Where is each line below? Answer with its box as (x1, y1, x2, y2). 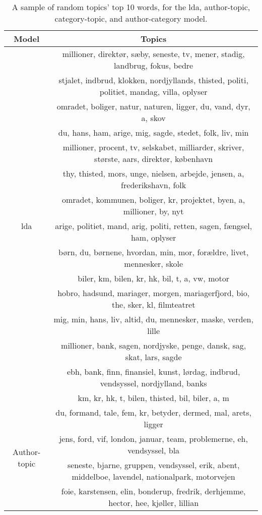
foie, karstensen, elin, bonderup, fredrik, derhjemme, (61, 485, 246, 497)
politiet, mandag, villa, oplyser (99, 86, 208, 97)
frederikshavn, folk (121, 179, 186, 191)
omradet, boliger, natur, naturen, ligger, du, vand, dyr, (56, 100, 250, 112)
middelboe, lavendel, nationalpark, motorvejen (72, 471, 235, 482)
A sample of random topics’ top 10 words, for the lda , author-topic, (12, 1, 250, 13)
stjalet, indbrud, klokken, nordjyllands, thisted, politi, (58, 74, 248, 86)
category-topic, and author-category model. (54, 13, 208, 24)
